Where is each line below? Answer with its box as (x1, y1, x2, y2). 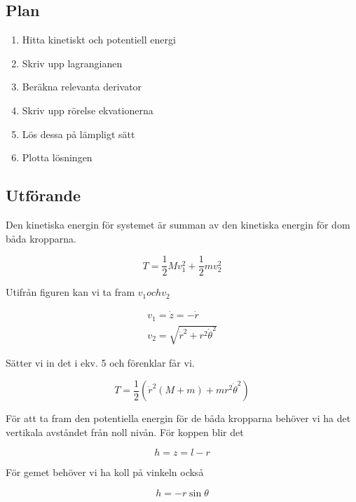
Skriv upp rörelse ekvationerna (22, 102, 153, 117)
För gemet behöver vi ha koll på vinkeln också (6, 465, 204, 480)
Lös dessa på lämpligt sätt (22, 126, 135, 141)
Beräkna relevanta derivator (22, 79, 142, 94)
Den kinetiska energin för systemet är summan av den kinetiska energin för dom (6, 217, 350, 231)
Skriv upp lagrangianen (22, 55, 123, 70)
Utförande (6, 184, 81, 206)
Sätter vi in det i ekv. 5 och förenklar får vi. (6, 355, 195, 370)
